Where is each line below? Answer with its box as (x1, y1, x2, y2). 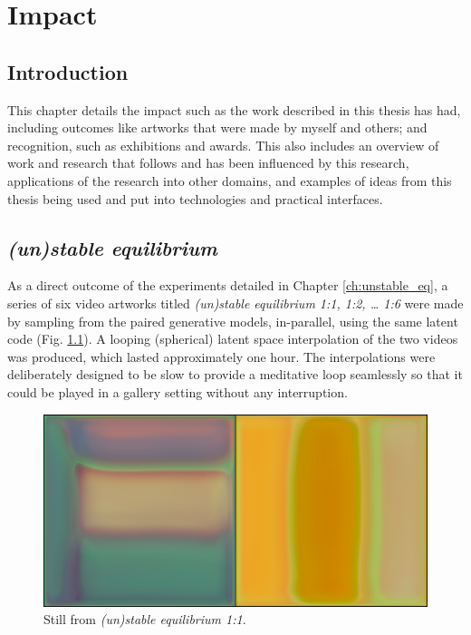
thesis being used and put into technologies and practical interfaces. (7, 189, 383, 208)
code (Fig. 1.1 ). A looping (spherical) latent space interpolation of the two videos (7, 329, 458, 348)
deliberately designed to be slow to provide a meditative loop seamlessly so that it (7, 365, 463, 384)
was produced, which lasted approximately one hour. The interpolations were (7, 347, 436, 366)
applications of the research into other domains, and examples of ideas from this (7, 171, 452, 190)
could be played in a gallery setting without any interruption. (7, 382, 348, 401)
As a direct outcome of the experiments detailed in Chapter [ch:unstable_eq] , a (7, 276, 448, 295)
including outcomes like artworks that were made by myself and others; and (7, 118, 428, 137)
